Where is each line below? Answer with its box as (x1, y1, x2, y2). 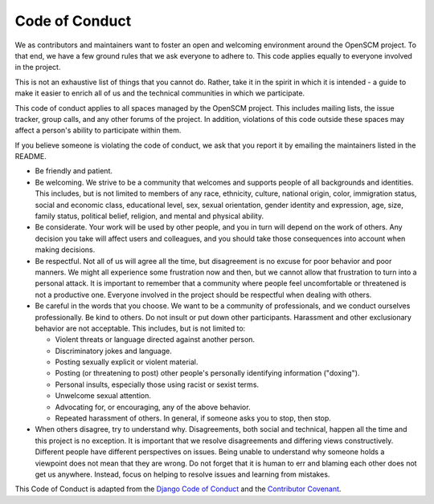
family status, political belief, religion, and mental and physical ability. (35, 211, 264, 221)
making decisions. (35, 245, 96, 254)
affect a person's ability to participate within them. (14, 125, 182, 136)
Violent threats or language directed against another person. (55, 335, 256, 344)
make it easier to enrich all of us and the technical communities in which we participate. (14, 88, 305, 98)
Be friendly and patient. (35, 166, 113, 176)
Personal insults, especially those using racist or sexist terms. (55, 380, 260, 389)
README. (14, 152, 47, 161)
